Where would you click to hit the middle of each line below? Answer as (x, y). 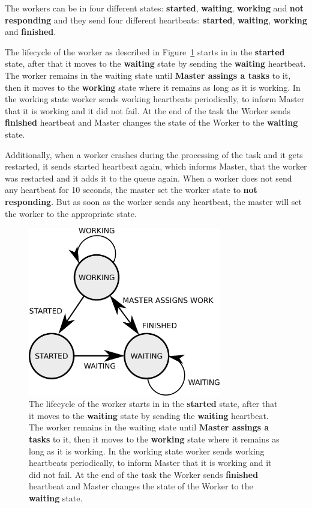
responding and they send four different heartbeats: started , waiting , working (156, 20)
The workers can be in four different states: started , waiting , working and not (154, 8)
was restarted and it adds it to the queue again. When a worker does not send (148, 178)
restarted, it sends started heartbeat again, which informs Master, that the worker (156, 166)
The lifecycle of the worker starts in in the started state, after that (153, 404)
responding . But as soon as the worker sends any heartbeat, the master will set (153, 201)
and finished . (31, 32)
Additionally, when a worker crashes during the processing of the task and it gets (154, 154)
